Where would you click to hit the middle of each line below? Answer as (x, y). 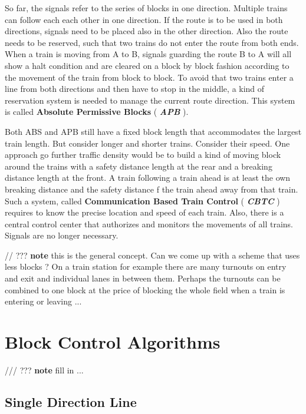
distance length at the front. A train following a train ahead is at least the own (148, 178)
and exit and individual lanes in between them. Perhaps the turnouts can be (143, 278)
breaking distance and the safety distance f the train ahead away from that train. (152, 189)
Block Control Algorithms (113, 342)
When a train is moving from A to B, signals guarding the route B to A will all (148, 54)
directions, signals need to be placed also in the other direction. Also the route (147, 31)
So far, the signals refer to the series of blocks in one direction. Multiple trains (146, 8)
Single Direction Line (71, 401)
